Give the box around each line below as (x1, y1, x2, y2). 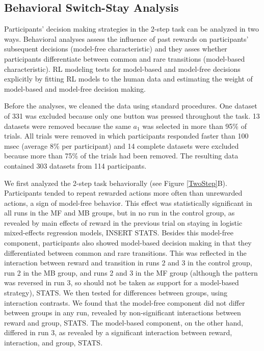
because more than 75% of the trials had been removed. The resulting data (4, 150, 239, 161)
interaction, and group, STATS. (4, 337, 103, 348)
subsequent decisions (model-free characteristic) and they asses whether (4, 43, 227, 54)
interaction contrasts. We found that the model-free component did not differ (4, 297, 245, 308)
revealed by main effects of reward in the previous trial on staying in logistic (4, 217, 243, 228)
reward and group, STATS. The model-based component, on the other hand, (4, 317, 243, 328)
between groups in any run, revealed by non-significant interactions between (4, 307, 241, 318)
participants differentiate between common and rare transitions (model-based (4, 53, 245, 64)
